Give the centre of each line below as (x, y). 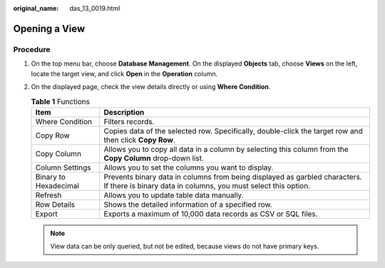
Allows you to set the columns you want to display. (189, 167)
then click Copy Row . (140, 140)
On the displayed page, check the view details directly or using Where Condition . (151, 86)
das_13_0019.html (95, 8)
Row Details (55, 205)
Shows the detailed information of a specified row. (188, 205)
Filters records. (129, 121)
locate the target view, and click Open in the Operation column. (124, 73)
